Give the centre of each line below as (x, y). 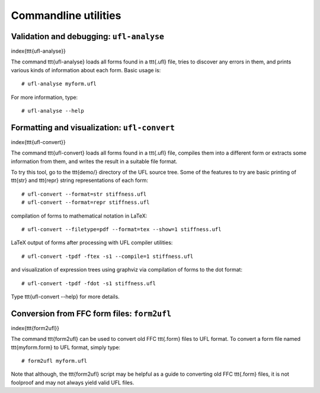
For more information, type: (44, 97)
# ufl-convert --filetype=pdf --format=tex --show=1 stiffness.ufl (121, 229)
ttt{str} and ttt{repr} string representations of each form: (79, 180)
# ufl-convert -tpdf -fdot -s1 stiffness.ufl (89, 283)
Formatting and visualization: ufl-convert (93, 127)
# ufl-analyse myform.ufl (59, 84)
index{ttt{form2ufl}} (35, 328)
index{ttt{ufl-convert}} (38, 142)
